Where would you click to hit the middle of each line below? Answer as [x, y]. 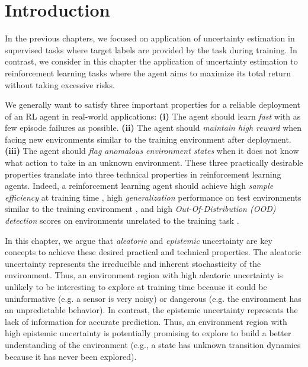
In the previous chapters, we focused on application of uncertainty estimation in [150, 38]
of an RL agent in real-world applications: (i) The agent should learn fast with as [153, 116]
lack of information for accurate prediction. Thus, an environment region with [146, 321]
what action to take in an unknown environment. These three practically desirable [154, 162]
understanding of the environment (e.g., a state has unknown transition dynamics [153, 344]
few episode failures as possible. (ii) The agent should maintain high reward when [153, 128]
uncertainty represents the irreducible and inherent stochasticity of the [133, 263]
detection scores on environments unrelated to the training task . [122, 220]
